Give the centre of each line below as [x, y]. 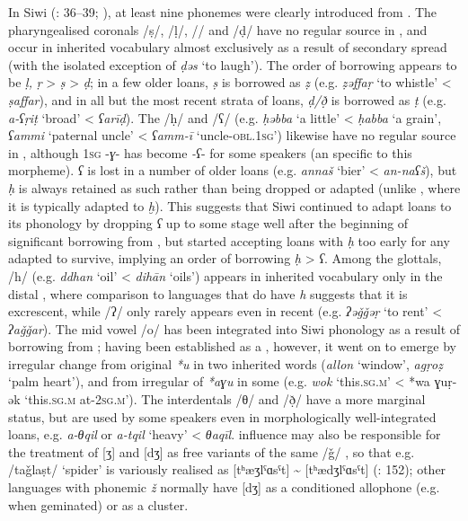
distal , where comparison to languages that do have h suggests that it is [208, 293]
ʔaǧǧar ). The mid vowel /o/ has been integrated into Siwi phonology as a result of [234, 328]
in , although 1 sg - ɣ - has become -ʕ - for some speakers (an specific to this [210, 152]
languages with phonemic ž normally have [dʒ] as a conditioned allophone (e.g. [224, 487]
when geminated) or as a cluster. [98, 504]
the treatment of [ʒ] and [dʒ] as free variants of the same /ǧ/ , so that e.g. [212, 451]
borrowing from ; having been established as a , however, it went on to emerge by [232, 346]
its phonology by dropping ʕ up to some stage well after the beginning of [208, 223]
